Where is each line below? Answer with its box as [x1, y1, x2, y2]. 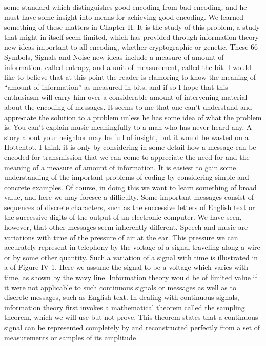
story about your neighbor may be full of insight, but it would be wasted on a [4, 131, 249, 142]
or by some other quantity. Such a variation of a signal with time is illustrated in [4, 251, 258, 262]
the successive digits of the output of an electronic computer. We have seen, [4, 212, 242, 222]
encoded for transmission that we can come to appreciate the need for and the [4, 151, 250, 162]
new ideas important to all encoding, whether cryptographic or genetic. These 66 [4, 41, 258, 52]
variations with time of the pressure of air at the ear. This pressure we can [4, 232, 238, 242]
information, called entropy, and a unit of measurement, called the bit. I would [4, 61, 252, 72]
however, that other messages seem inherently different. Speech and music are [4, 222, 248, 233]
